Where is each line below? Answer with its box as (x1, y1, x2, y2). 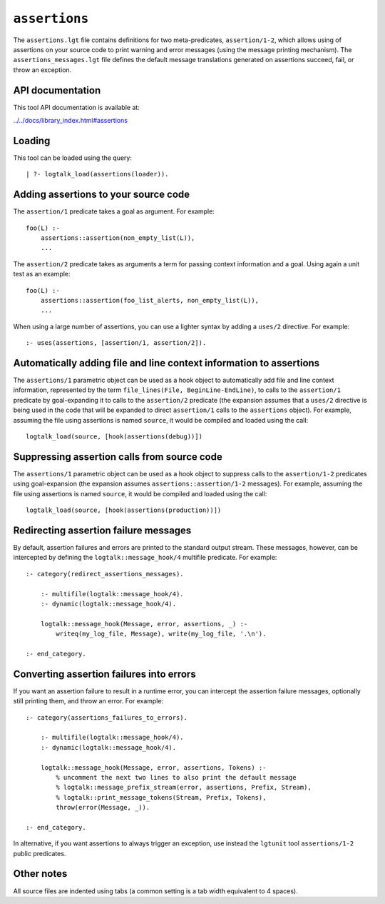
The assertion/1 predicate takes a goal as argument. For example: (13, 207, 215, 216)
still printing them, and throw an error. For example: (13, 697, 164, 705)
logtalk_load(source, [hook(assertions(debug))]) (26, 432, 203, 441)
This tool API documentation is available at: (13, 103, 140, 111)
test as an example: (13, 270, 71, 278)
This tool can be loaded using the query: (13, 154, 132, 162)
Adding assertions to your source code (13, 189, 190, 201)
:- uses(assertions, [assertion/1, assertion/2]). (26, 339, 207, 347)
